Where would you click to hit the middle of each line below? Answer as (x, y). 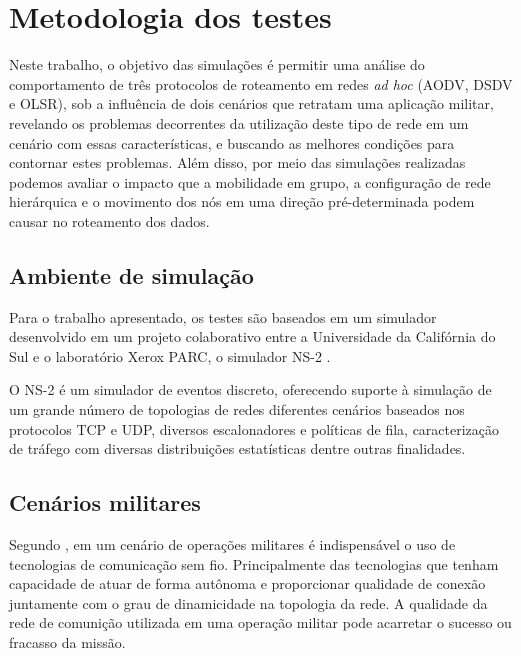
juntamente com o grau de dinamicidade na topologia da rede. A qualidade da (248, 602)
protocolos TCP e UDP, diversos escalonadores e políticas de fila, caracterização (254, 428)
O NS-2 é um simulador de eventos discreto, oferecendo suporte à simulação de (250, 389)
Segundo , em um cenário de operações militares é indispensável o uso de (232, 544)
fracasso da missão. (67, 642)
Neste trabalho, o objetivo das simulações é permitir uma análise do (217, 64)
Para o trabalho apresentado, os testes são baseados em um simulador (223, 316)
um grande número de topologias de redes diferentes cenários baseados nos (237, 409)
